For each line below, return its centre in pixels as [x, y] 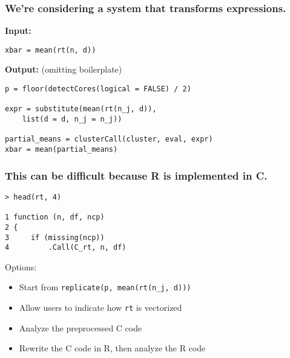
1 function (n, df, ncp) [55, 217]
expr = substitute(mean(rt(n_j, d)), [81, 109]
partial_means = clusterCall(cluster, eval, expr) [109, 139]
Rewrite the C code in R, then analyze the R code [112, 348]
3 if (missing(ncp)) [55, 237]
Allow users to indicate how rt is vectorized [101, 308]
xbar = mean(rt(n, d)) [51, 50]
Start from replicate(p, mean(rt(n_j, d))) [105, 287]
